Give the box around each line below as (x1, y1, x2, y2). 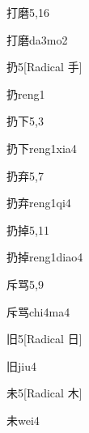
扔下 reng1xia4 (6, 139, 77, 156)
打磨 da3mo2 (6, 31, 68, 48)
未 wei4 (6, 411, 40, 428)
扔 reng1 (6, 85, 45, 102)
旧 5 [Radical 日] (6, 330, 83, 347)
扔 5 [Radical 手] (6, 58, 83, 75)
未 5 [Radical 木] (6, 384, 83, 401)
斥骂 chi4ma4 (6, 303, 70, 320)
